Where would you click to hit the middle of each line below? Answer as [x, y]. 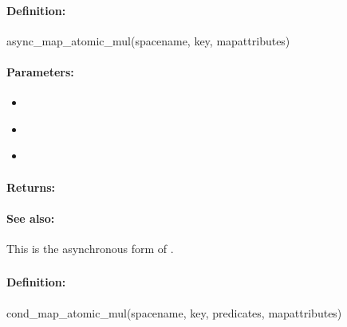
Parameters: [40, 71]
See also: [31, 218]
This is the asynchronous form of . [90, 248]
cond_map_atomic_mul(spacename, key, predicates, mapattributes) [174, 312]
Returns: [31, 187]
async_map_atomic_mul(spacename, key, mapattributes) [148, 40]
